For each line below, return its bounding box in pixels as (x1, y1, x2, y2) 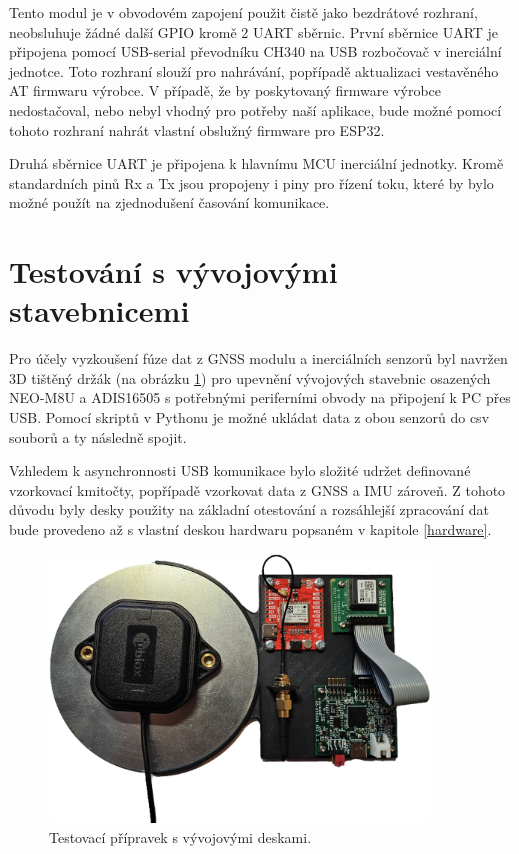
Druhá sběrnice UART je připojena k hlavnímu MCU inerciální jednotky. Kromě (9, 153, 504, 174)
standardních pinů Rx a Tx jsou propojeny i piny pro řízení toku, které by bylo (9, 172, 494, 193)
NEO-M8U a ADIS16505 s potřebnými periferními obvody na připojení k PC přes (9, 387, 511, 408)
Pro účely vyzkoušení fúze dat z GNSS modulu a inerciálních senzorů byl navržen (9, 348, 508, 369)
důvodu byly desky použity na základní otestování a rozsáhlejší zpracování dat (9, 499, 489, 520)
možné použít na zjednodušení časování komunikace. (9, 192, 330, 213)
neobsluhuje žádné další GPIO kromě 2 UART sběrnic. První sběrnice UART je (9, 21, 499, 42)
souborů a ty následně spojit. (9, 426, 187, 447)
